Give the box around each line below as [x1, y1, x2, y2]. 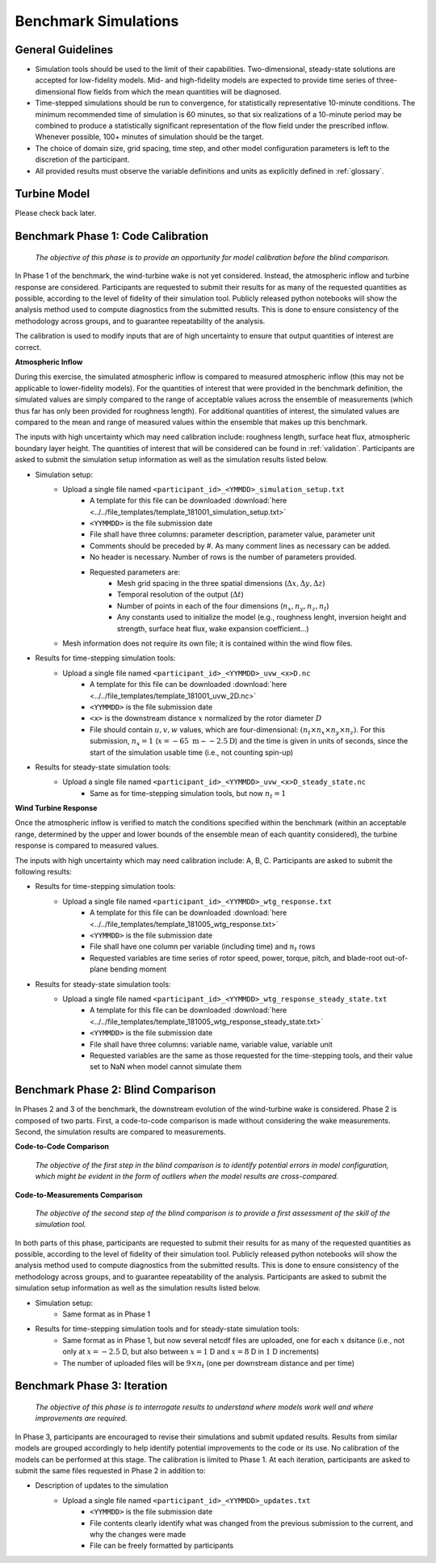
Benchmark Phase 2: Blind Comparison [15, 1083, 216, 1097]
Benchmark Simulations [15, 12, 179, 30]
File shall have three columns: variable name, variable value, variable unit [90, 1039, 333, 1049]
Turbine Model [15, 187, 90, 201]
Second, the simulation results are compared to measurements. [15, 1127, 226, 1136]
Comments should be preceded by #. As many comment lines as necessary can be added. [90, 541, 392, 550]
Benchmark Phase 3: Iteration [15, 1379, 168, 1393]
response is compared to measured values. [15, 840, 159, 850]
